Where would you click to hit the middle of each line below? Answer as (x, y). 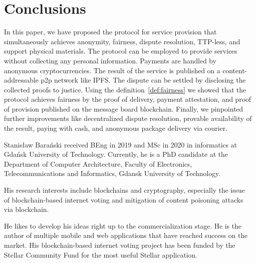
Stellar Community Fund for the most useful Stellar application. (101, 254)
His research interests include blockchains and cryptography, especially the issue (125, 190)
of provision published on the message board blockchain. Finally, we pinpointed (124, 108)
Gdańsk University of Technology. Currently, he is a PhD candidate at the (116, 154)
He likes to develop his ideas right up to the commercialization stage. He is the (123, 225)
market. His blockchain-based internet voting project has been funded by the (120, 245)
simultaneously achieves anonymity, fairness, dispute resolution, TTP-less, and (122, 41)
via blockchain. (27, 209)
